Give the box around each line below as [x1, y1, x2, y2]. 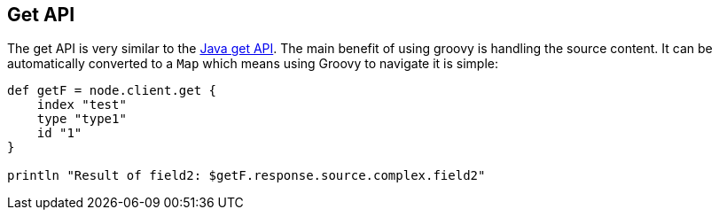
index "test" [36, 97, 127, 112]
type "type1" [36, 112, 127, 127]
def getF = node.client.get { [7, 83, 217, 98]
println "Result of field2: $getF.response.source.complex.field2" [7, 168, 486, 183]
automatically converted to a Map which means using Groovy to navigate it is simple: [7, 56, 499, 72]
